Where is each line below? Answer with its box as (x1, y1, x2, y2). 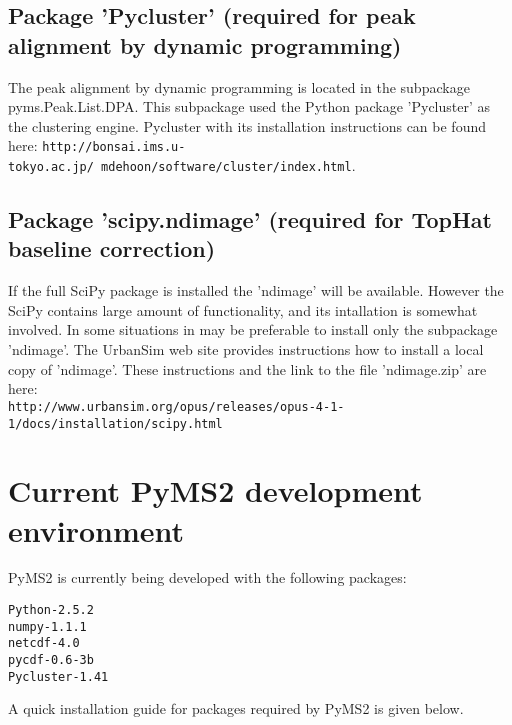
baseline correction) (8, 233, 216, 264)
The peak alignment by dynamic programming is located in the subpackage (8, 76, 470, 97)
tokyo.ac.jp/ (8, 160, 94, 175)
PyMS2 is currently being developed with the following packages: (8, 567, 407, 588)
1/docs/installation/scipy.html (8, 416, 223, 431)
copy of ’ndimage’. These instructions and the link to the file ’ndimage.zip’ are (8, 358, 487, 379)
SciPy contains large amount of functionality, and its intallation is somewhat (8, 299, 478, 320)
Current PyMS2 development (8, 470, 423, 511)
